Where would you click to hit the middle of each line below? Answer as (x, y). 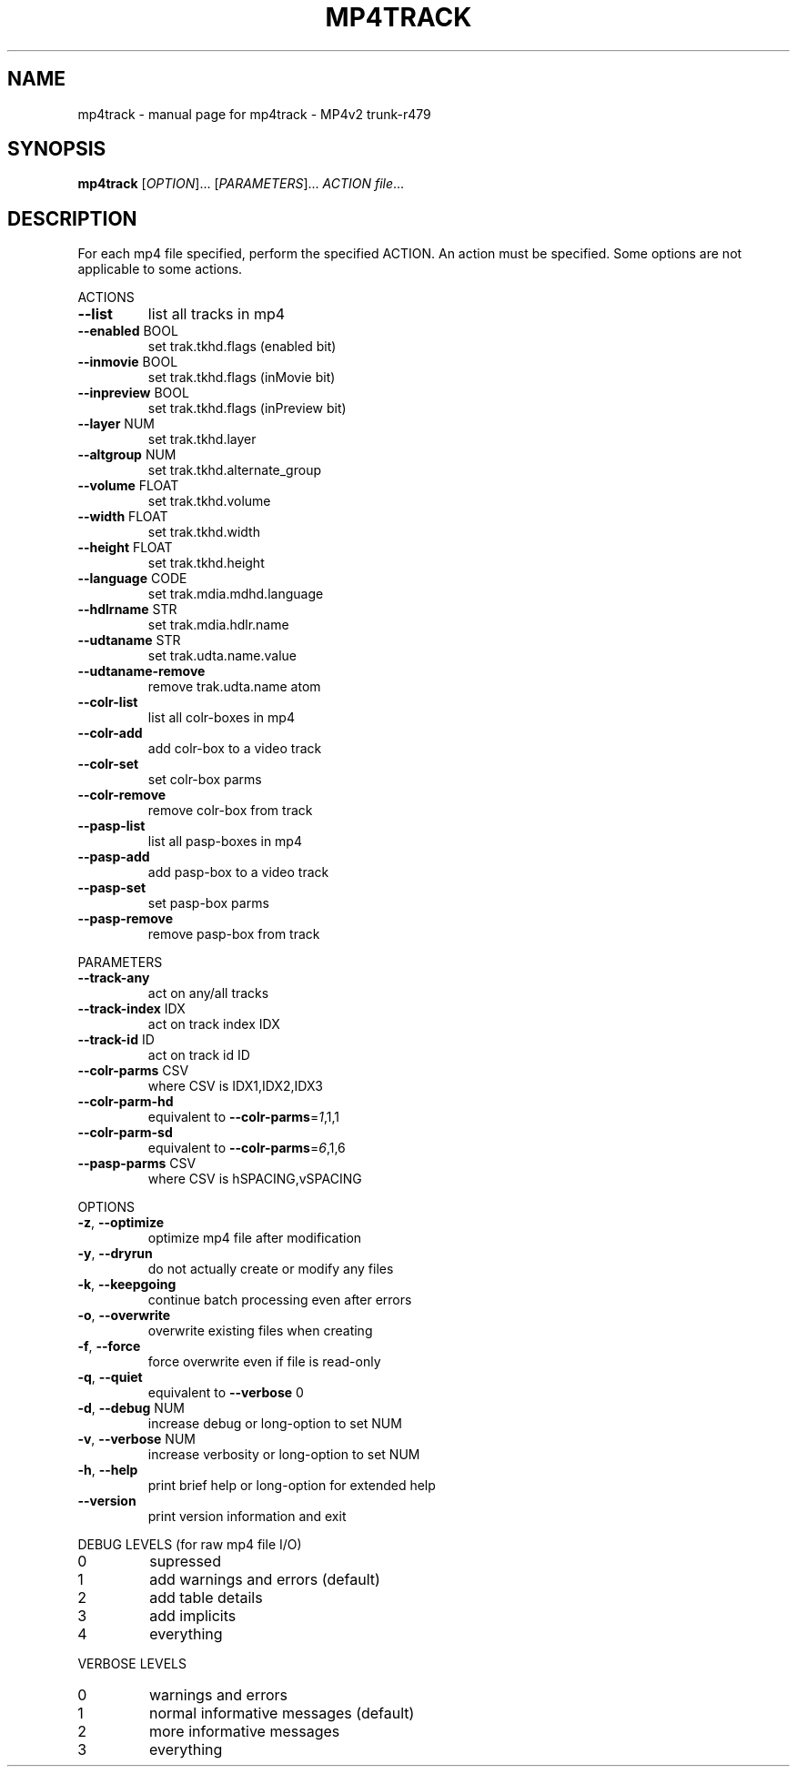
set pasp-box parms (208, 903)
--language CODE (132, 579)
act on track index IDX (214, 1024)
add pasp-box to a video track (238, 872)
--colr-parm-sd (125, 1133)
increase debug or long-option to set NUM (275, 1424)
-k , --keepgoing (127, 1285)
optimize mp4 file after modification (255, 1238)
